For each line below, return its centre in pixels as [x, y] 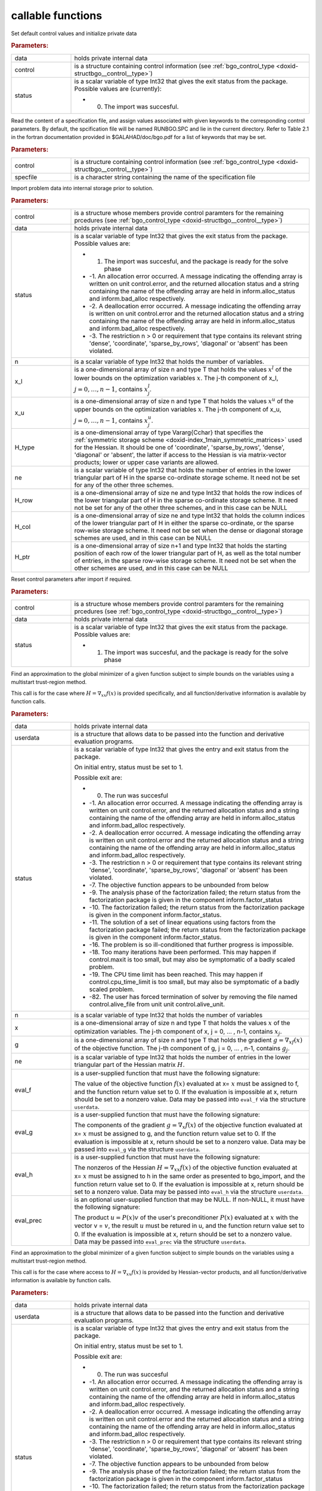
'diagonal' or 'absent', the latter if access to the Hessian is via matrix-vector [180, 454]
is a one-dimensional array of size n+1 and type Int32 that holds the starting [181, 546]
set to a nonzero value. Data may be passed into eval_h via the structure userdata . [189, 1192]
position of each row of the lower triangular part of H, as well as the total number [188, 553]
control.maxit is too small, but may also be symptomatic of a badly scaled [192, 960]
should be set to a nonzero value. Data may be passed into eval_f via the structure [190, 1099]
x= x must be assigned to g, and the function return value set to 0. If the [175, 1133]
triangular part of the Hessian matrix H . [129, 1065]
